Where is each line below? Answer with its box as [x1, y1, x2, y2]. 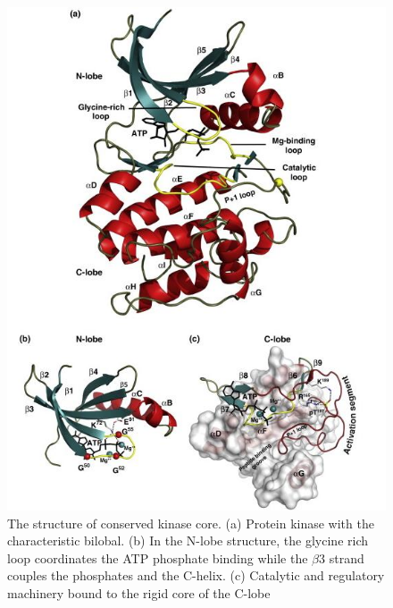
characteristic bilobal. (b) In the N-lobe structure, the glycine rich [7, 531, 369, 550]
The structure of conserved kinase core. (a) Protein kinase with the [7, 513, 374, 532]
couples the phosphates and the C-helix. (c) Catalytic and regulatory [7, 566, 385, 585]
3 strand [319, 548, 364, 567]
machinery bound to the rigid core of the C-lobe [7, 584, 271, 602]
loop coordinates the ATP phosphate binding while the [7, 548, 308, 567]
